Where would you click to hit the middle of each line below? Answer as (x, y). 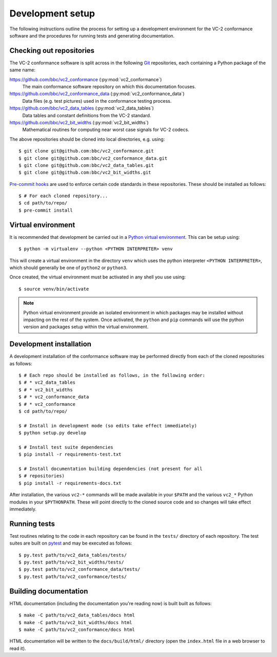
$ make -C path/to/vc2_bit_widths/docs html (76, 622)
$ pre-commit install (46, 210)
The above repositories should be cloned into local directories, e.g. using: (87, 139)
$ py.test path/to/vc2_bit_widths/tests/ (71, 562)
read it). (18, 648)
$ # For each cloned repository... (63, 196)
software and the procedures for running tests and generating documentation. (92, 35)
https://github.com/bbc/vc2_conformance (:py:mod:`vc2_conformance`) (86, 79)
